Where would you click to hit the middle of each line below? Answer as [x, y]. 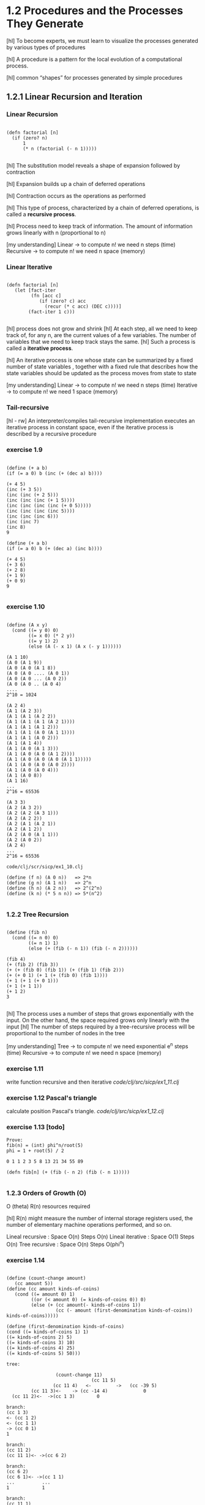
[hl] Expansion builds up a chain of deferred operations [76, 184]
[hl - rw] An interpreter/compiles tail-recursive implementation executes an [101, 421]
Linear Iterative [29, 266]
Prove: [15, 1140]
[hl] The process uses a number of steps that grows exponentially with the [100, 1014]
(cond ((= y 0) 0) [35, 630]
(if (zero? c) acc [62, 301]
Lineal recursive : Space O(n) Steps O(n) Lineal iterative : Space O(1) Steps [100, 1236]
